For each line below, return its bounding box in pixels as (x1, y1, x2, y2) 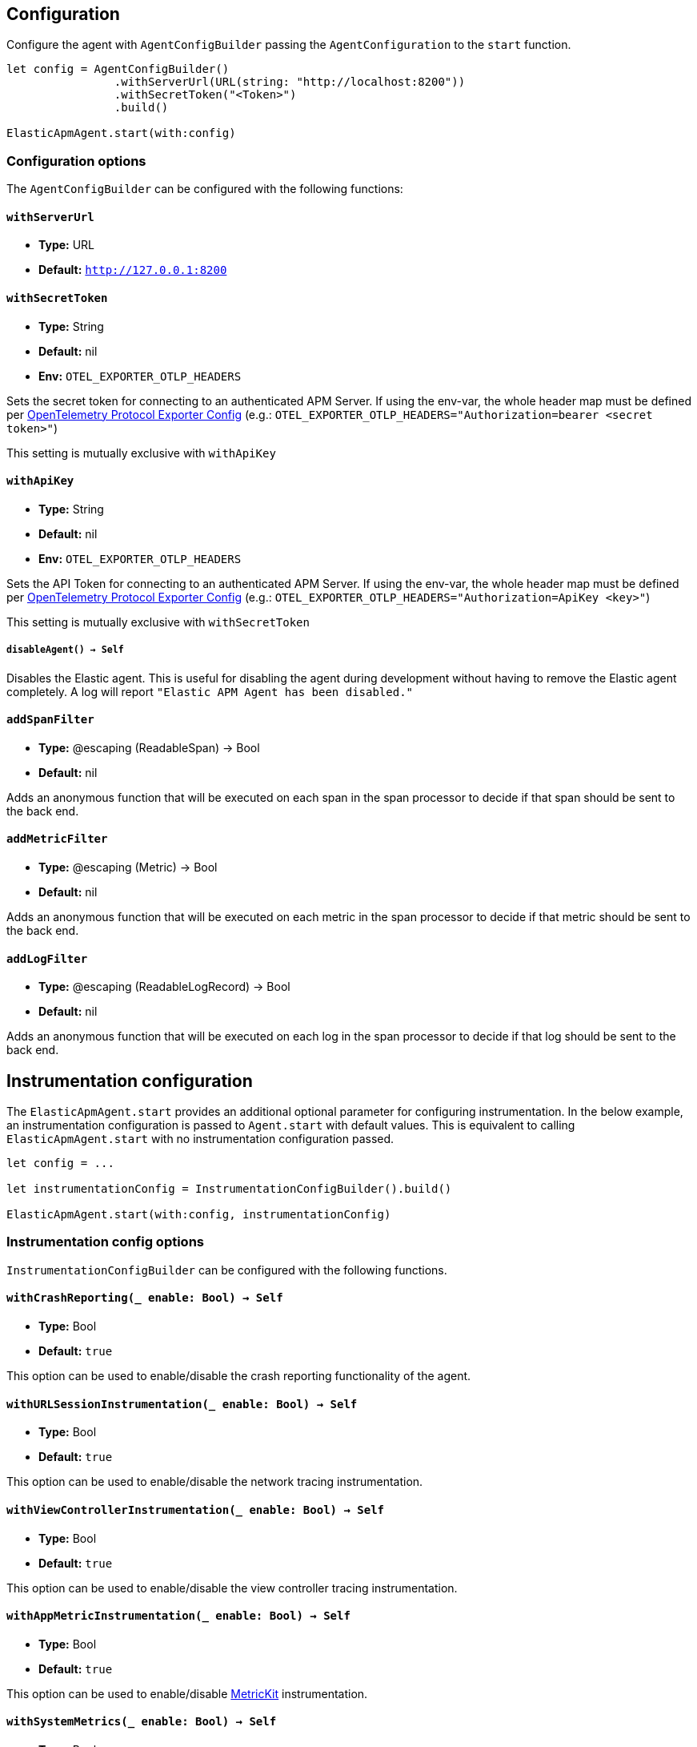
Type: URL (38, 238, 95, 252)
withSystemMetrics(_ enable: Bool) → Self (6, 1715, 277, 1729)
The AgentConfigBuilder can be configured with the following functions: (6, 182, 403, 196)
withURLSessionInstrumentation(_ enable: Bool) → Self (6, 1397, 358, 1411)
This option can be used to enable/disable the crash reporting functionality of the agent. (6, 1369, 471, 1383)
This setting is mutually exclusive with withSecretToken (6, 614, 310, 629)
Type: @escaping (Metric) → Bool (38, 860, 218, 875)
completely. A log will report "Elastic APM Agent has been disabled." (6, 684, 414, 698)
